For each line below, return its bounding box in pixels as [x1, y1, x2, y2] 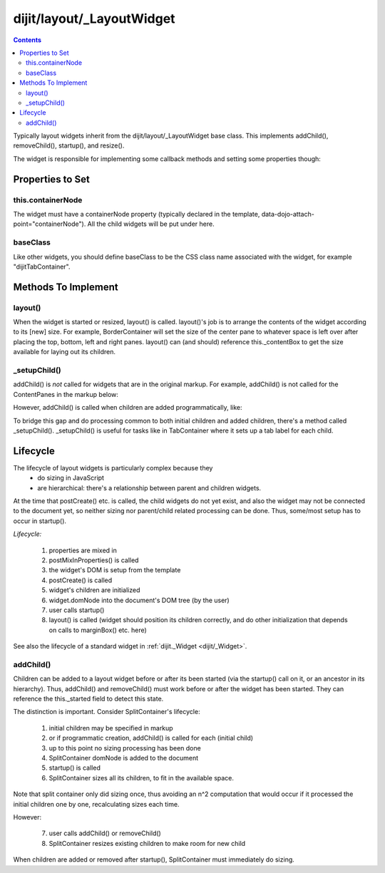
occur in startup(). [13, 517, 67, 525]
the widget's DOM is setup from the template [48, 566, 181, 574]
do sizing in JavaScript [37, 474, 105, 482]
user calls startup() [48, 606, 105, 614]
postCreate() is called [48, 576, 113, 584]
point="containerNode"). [13, 219, 86, 228]
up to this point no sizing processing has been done [48, 743, 201, 752]
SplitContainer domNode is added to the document [48, 753, 199, 762]
